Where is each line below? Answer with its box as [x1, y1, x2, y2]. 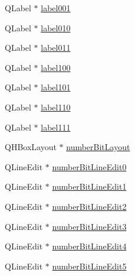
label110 [41, 100, 71, 113]
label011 [41, 41, 71, 54]
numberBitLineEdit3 [52, 220, 127, 232]
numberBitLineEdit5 [52, 259, 127, 272]
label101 [41, 81, 71, 93]
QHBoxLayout [5, 141, 57, 153]
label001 [41, 2, 71, 14]
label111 [41, 121, 71, 133]
